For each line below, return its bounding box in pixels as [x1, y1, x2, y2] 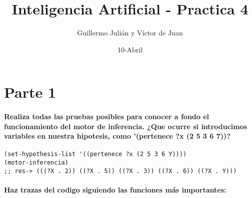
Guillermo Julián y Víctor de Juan [77, 27, 183, 38]
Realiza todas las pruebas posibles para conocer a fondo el [4, 111, 209, 122]
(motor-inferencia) [4, 159, 68, 167]
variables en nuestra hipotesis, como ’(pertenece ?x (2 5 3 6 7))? [4, 131, 230, 141]
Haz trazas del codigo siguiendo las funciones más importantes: [4, 185, 226, 195]
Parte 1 [4, 82, 56, 102]
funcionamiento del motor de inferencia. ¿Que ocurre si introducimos [4, 121, 247, 131]
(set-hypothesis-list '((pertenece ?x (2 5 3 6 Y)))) [4, 151, 187, 158]
